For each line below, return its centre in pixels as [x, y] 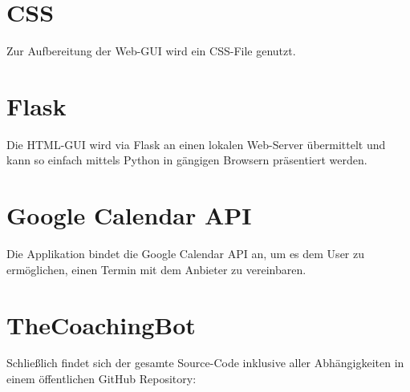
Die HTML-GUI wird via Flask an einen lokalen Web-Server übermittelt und [196, 144]
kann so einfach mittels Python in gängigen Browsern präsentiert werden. [187, 160]
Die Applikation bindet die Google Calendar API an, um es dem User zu [185, 254]
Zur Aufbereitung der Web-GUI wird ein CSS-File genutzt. [151, 51]
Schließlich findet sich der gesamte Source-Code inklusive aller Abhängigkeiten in [205, 363]
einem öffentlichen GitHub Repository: [101, 379]
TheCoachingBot [101, 324]
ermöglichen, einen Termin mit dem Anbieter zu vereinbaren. [156, 269]
